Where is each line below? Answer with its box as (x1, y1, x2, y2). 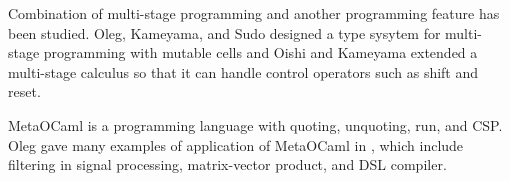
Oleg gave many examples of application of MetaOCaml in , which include (8, 134, 464, 155)
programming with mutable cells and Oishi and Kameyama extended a (43, 42, 478, 63)
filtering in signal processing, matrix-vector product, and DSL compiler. (8, 154, 447, 175)
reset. (8, 81, 41, 102)
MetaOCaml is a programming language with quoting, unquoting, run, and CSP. (8, 114, 503, 135)
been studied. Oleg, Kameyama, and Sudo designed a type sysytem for (8, 22, 441, 43)
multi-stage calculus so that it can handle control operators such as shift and (8, 61, 479, 82)
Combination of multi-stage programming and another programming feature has (8, 3, 500, 23)
